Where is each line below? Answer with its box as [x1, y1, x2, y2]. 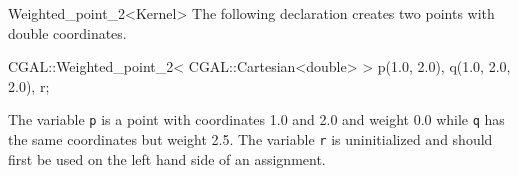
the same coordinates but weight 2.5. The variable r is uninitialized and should [8, 129, 493, 150]
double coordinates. [8, 22, 127, 43]
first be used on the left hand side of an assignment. [8, 148, 326, 169]
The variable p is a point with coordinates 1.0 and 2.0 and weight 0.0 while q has [8, 109, 505, 130]
